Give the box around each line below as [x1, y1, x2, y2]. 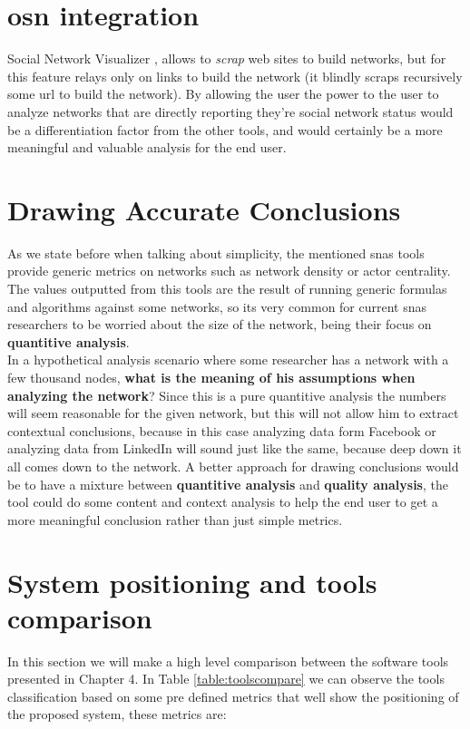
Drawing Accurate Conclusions [7, 190, 401, 228]
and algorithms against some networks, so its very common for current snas [7, 296, 427, 316]
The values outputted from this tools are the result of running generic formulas [7, 279, 447, 297]
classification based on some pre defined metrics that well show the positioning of [7, 686, 459, 705]
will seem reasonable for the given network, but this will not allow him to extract [7, 403, 459, 423]
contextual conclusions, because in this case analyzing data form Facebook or [7, 421, 436, 440]
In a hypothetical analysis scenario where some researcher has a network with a [7, 350, 449, 369]
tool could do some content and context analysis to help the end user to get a [7, 492, 438, 511]
